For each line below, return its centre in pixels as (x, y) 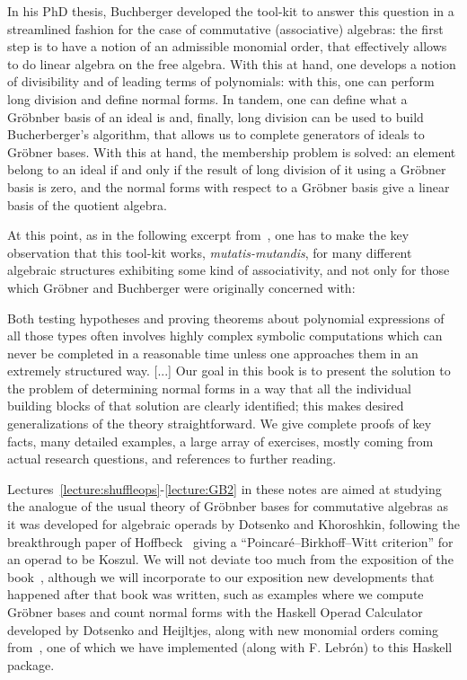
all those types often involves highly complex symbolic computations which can (225, 336)
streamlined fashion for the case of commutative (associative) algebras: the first (225, 28)
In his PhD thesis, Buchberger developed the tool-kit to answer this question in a (231, 11)
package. (31, 664)
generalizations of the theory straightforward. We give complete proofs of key (220, 424)
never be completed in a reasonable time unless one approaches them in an (213, 353)
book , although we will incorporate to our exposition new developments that (221, 576)
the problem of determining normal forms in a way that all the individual (209, 388)
